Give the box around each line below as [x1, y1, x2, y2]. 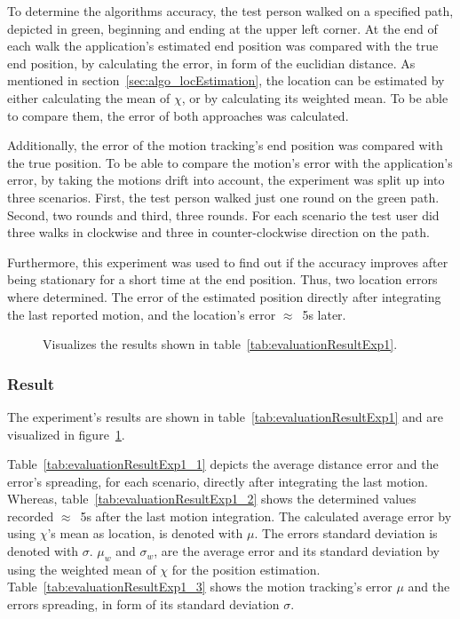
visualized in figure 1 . [7, 425, 125, 443]
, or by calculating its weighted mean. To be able [181, 88, 448, 107]
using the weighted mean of [7, 559, 156, 578]
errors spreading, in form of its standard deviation [7, 595, 280, 614]
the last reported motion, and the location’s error [7, 305, 276, 323]
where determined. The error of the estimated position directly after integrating [7, 287, 441, 306]
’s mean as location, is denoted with [47, 524, 243, 543]
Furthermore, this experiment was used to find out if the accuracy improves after [7, 252, 448, 271]
